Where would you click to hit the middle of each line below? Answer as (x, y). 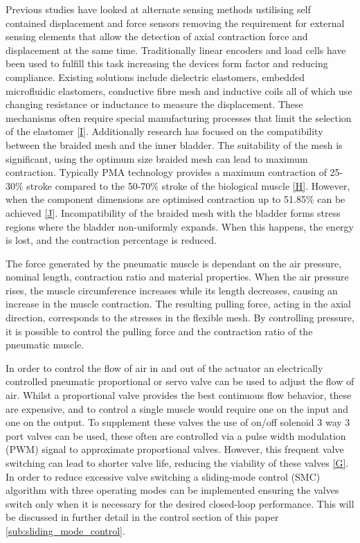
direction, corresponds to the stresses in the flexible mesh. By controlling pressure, (180, 318)
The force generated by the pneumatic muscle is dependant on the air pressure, (174, 263)
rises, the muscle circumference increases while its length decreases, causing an (172, 290)
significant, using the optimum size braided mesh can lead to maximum (157, 158)
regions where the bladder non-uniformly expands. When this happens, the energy (180, 226)
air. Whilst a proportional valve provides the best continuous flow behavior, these (179, 395)
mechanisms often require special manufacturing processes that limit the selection (179, 117)
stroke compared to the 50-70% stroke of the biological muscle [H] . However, (188, 185)
